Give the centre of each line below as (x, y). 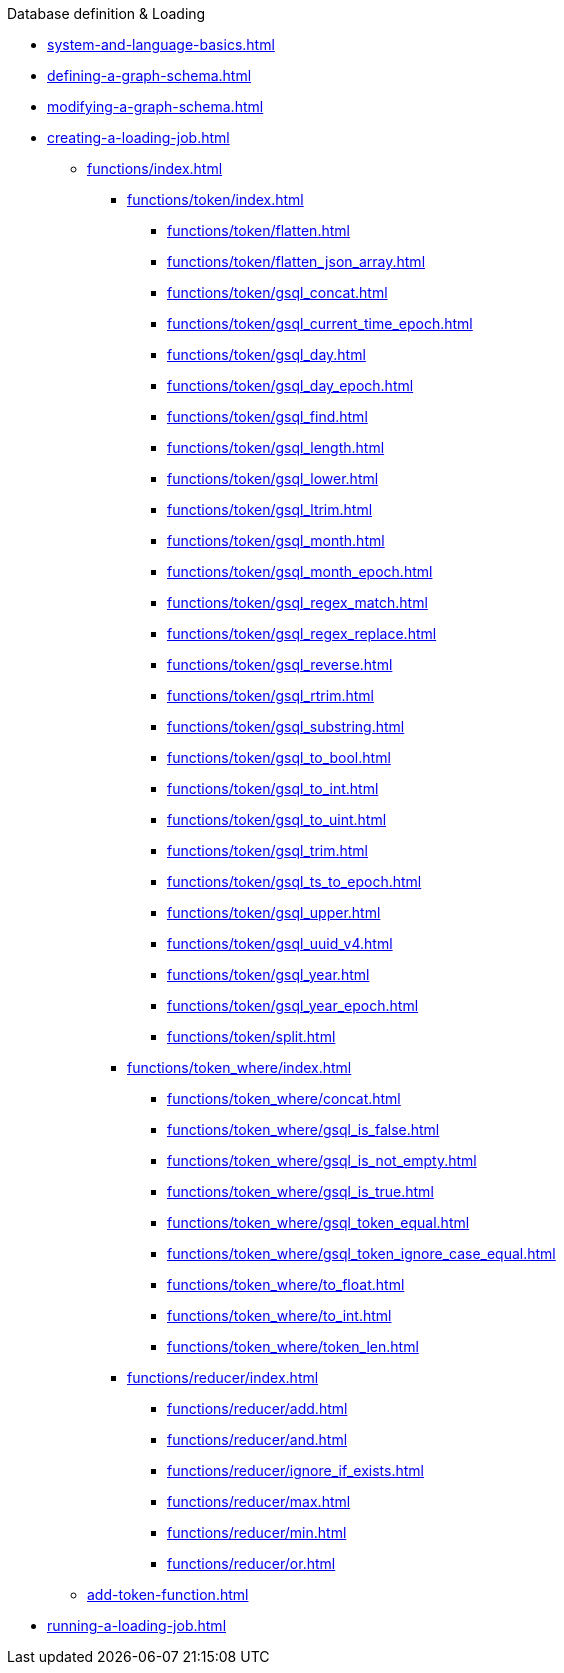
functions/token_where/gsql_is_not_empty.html (322, 1160)
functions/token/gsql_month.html (276, 540)
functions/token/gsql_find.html (267, 416)
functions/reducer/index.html (223, 1377)
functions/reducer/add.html (257, 1408)
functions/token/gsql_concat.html (277, 292)
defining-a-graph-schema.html (149, 75)
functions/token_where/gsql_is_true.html (300, 1191)
